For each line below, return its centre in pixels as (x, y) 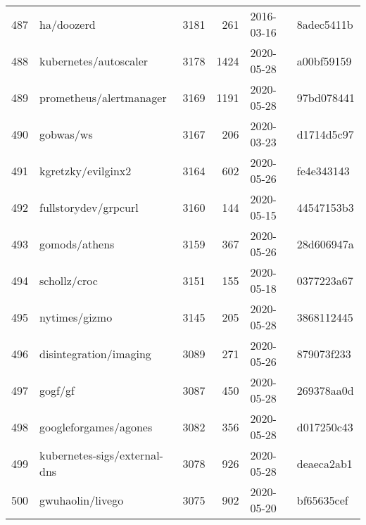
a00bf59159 (324, 61)
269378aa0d (325, 390)
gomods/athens (77, 243)
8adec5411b (325, 24)
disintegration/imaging (95, 353)
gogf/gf (57, 390)
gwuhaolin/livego (82, 500)
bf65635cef (322, 500)
